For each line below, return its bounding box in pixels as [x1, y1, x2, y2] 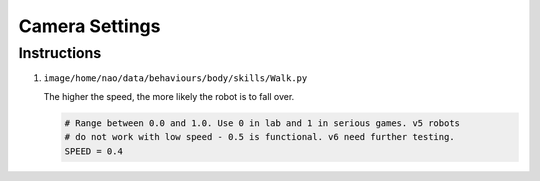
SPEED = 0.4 [64, 145, 124, 157]
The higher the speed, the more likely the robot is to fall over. [43, 90, 295, 102]
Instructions [18, 44, 102, 62]
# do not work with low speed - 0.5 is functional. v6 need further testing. [64, 131, 455, 143]
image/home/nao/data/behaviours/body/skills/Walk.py [43, 73, 308, 84]
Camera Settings [18, 15, 161, 37]
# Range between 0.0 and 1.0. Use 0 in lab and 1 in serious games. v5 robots [64, 117, 460, 129]
